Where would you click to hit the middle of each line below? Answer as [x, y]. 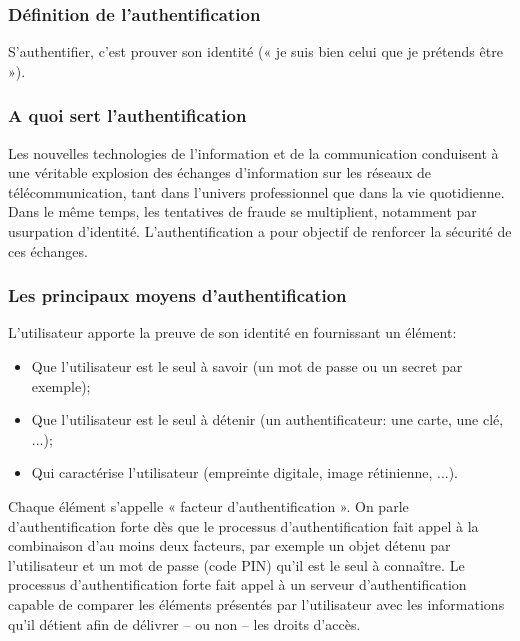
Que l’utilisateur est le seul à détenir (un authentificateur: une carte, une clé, [267, 419]
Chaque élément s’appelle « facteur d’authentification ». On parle [208, 505]
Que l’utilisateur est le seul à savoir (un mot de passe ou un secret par [247, 366]
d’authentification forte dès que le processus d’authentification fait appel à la [243, 525]
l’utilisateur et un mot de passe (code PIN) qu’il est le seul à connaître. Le [236, 564]
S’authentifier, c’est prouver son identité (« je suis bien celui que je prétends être [255, 51]
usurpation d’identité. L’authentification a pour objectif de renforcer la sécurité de [260, 231]
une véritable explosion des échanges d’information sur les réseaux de [219, 172]
